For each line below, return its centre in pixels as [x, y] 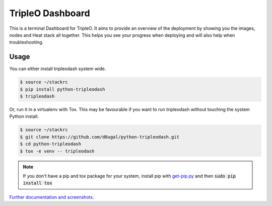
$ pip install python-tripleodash [62, 89]
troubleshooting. [26, 42]
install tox [38, 183]
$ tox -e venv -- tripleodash [57, 151]
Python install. [24, 117]
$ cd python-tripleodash [51, 144]
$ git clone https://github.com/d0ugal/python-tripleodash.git [100, 137]
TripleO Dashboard [50, 13]
